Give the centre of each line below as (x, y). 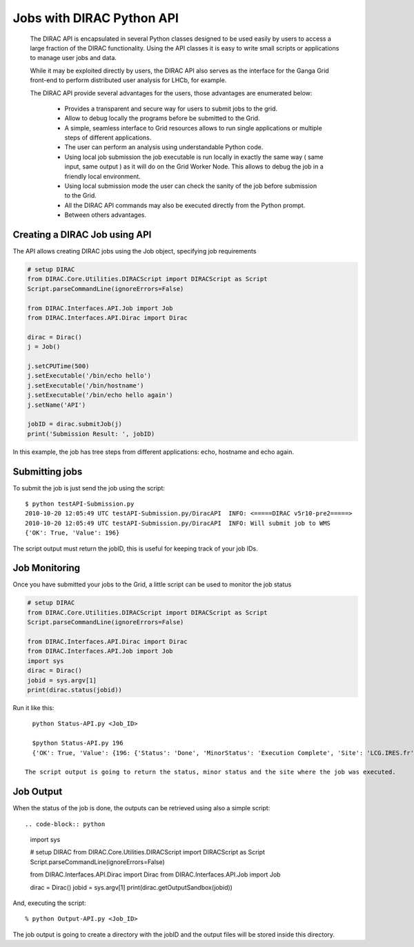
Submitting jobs (48, 471)
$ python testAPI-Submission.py (80, 504)
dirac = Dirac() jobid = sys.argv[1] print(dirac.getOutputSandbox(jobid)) (131, 887)
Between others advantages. (105, 215)
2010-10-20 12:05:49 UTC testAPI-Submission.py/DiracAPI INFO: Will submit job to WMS (178, 523)
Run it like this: (33, 707)
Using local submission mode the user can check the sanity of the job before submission (191, 186)
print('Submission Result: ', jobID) (91, 434)
